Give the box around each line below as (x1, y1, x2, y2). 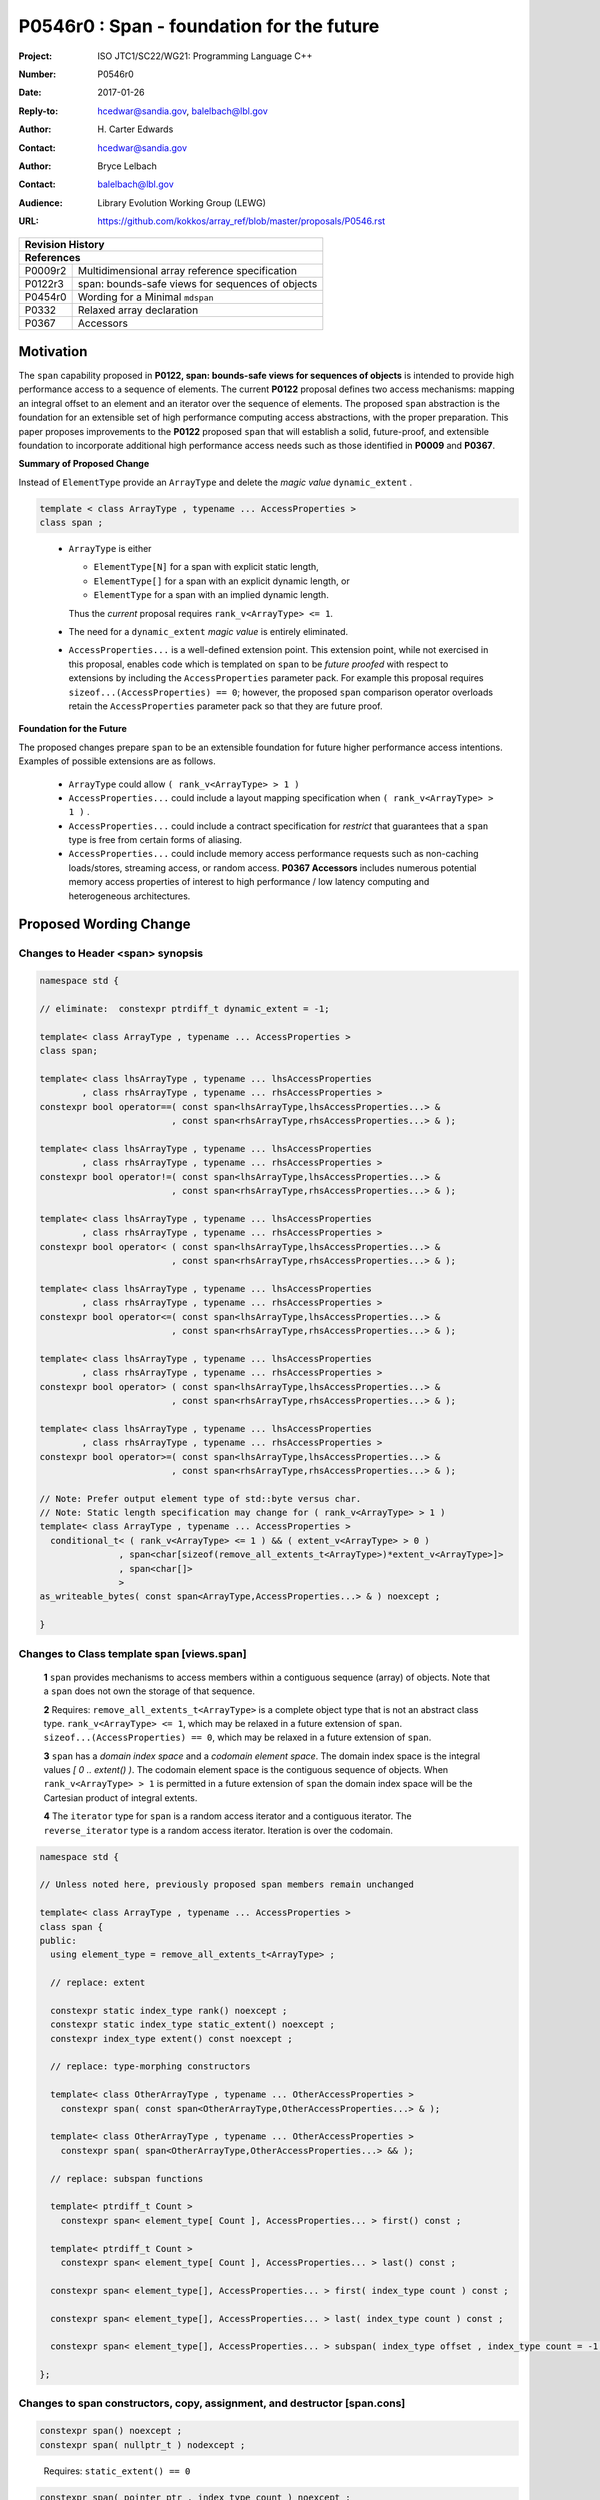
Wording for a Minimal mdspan (77, 290, 214, 304)
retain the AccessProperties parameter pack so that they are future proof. (68, 700, 383, 712)
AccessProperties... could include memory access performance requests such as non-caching (68, 848, 479, 860)
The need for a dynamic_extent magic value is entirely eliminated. (68, 626, 349, 638)
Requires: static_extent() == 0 (43, 2465, 191, 2477)
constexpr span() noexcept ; (39, 2425, 183, 2437)
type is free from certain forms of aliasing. (68, 834, 243, 846)
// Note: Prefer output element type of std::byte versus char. (39, 1493, 362, 1504)
